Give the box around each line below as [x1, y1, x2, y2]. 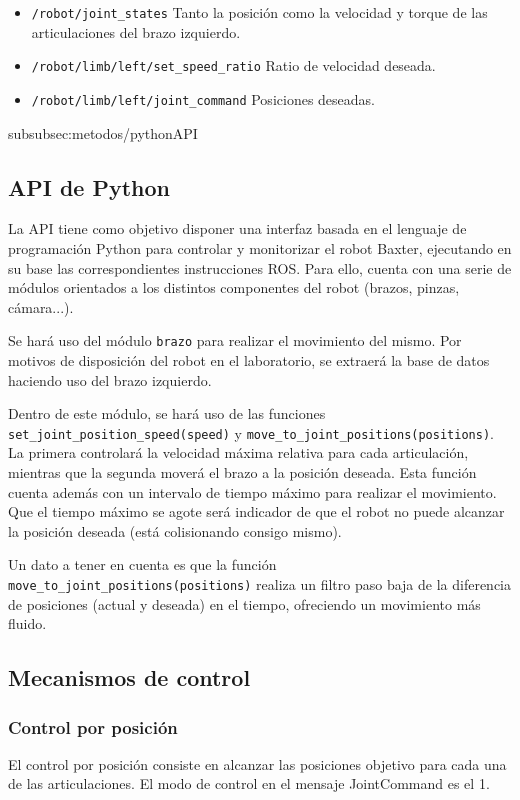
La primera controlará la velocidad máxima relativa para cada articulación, [8, 442, 469, 463]
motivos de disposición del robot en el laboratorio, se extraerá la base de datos [8, 349, 490, 370]
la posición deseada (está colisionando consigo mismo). [8, 520, 342, 541]
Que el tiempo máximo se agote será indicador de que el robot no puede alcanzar [8, 501, 505, 522]
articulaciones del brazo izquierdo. [31, 21, 241, 42]
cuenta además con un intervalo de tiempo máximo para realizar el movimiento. [8, 481, 497, 502]
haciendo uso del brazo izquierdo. [8, 369, 212, 390]
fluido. [8, 613, 47, 634]
